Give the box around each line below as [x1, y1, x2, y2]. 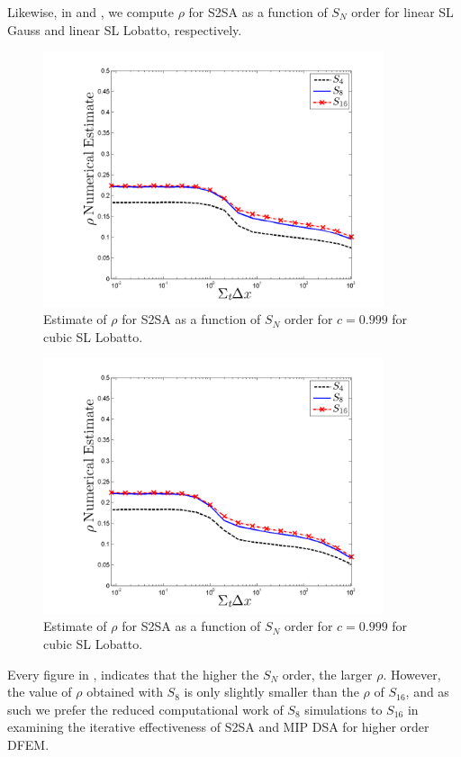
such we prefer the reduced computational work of [7, 699, 284, 718]
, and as [405, 682, 449, 701]
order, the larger [282, 664, 373, 683]
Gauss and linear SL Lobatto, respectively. [7, 20, 242, 39]
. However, [383, 664, 441, 683]
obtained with [86, 682, 163, 701]
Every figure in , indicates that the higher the [7, 664, 259, 683]
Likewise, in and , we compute [7, 3, 174, 21]
